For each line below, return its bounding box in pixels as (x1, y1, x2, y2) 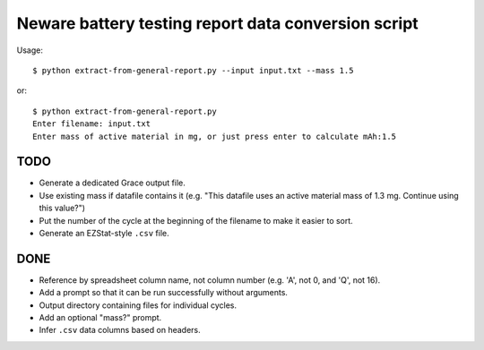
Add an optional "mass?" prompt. (39, 312, 162, 323)
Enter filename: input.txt (32, 119, 151, 129)
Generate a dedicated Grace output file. (39, 177, 186, 188)
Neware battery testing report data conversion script (16, 13, 419, 33)
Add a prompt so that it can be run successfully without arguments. (39, 287, 289, 298)
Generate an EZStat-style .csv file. (39, 227, 169, 238)
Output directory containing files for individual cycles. (39, 300, 238, 311)
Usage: (16, 45, 44, 55)
